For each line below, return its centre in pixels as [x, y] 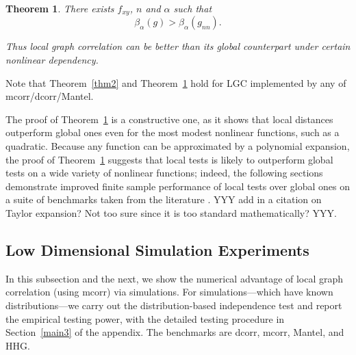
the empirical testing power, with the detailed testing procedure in [145, 318]
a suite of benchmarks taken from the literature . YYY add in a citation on [164, 199]
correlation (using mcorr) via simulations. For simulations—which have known [169, 292]
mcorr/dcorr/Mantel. [50, 96]
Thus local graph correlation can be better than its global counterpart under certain [178, 46]
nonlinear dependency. [52, 60]
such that [193, 8]
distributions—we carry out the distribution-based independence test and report [174, 305]
